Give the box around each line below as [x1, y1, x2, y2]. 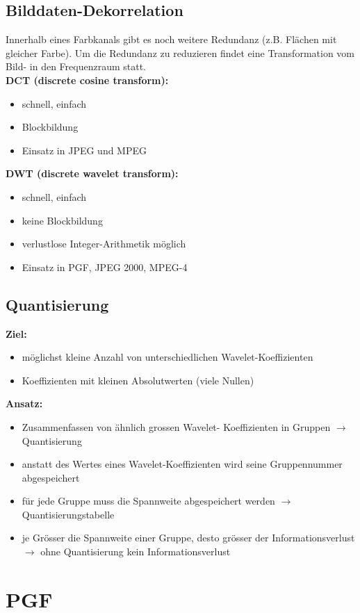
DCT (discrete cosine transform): [6, 72, 169, 87]
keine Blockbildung [22, 213, 103, 227]
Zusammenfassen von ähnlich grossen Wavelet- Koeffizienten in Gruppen [22, 419, 331, 434]
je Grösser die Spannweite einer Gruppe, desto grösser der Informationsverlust [22, 530, 355, 545]
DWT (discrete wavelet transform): [6, 166, 179, 181]
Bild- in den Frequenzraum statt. [6, 59, 147, 74]
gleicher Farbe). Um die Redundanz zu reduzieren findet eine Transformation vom [6, 45, 354, 60]
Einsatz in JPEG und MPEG [22, 142, 147, 157]
